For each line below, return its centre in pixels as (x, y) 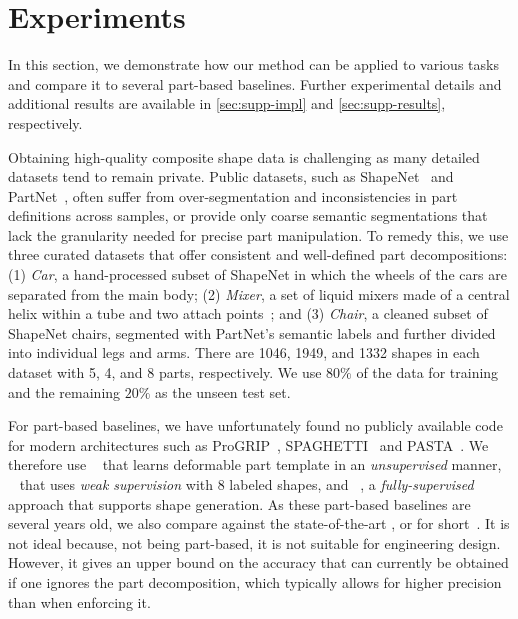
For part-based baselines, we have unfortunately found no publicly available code (255, 425)
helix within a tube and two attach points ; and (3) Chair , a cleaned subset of (248, 313)
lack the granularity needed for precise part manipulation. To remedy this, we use (258, 234)
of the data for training (427, 372)
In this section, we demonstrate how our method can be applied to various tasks (253, 64)
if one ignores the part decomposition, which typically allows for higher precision (255, 581)
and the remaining (64, 391)
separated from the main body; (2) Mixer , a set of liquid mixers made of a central (259, 293)
